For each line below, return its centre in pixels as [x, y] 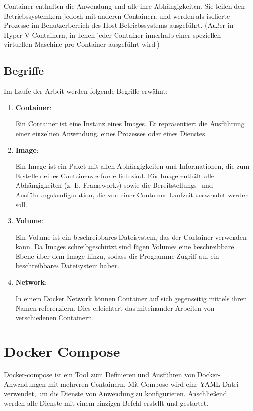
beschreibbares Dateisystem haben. [68, 265]
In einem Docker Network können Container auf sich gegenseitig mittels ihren [131, 298]
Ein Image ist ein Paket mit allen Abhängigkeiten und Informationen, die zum [132, 166]
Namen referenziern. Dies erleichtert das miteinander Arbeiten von [115, 308]
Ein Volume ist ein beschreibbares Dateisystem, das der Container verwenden [131, 237]
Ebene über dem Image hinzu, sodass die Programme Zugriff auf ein [117, 256]
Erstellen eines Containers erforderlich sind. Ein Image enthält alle [115, 175]
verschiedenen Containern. [55, 317]
